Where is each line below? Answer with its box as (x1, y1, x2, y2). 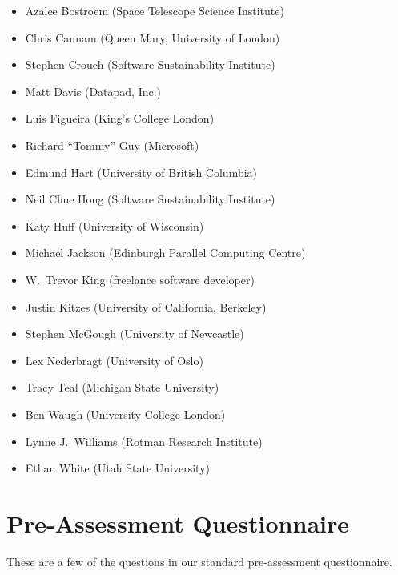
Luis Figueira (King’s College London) (25, 110, 215, 127)
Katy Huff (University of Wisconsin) (25, 217, 204, 234)
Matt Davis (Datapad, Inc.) (25, 82, 162, 99)
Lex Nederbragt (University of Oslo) (25, 352, 203, 368)
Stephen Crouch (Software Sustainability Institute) (25, 56, 275, 73)
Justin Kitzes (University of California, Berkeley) (25, 298, 267, 315)
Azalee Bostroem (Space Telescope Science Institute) (25, 2, 284, 18)
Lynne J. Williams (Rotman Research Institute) (25, 432, 263, 449)
